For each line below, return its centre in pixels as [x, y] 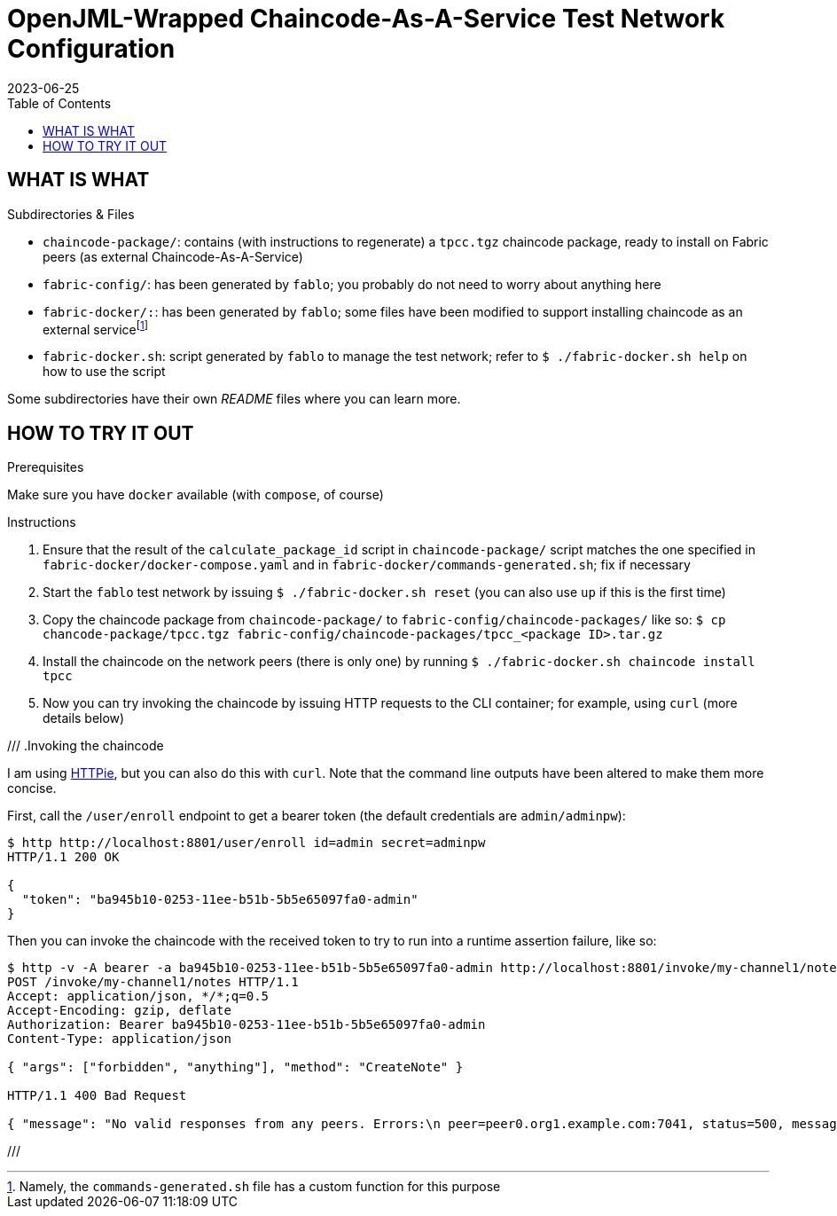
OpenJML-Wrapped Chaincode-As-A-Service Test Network [366, 19]
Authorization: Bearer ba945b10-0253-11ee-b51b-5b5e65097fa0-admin [246, 1025]
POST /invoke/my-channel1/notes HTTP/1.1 [153, 982]
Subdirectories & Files [71, 214]
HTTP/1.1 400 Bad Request [97, 1096]
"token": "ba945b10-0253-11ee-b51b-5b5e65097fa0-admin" [220, 900]
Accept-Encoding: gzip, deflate [119, 1011]
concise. [32, 788]
